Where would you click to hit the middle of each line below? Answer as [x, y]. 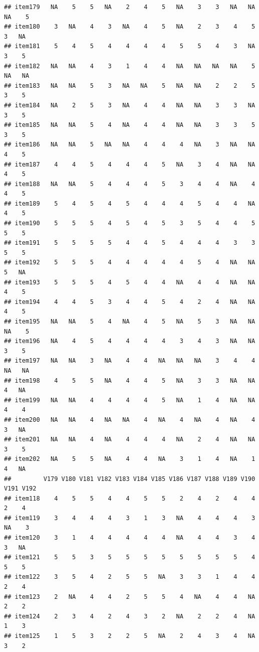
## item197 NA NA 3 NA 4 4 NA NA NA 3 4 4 [130, 361]
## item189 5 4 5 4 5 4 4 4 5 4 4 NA [130, 203]
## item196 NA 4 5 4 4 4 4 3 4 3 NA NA [130, 341]
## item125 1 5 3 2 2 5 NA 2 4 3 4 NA [130, 636]
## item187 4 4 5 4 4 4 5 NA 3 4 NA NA [130, 164]
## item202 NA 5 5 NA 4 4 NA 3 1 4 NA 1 [130, 459]
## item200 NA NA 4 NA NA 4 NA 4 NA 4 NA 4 [130, 420]
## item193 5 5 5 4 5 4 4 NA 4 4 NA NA [130, 282]
